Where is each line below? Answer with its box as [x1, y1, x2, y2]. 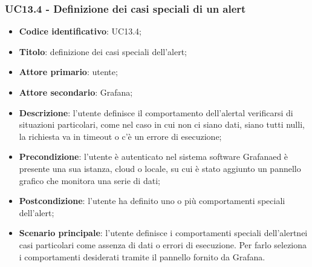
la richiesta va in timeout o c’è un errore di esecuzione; [19, 130, 222, 142]
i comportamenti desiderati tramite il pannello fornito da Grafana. [19, 250, 265, 263]
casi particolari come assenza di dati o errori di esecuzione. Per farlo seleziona [19, 238, 307, 251]
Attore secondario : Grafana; [19, 86, 133, 98]
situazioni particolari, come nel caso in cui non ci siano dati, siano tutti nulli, [19, 118, 305, 131]
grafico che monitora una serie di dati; [19, 174, 160, 186]
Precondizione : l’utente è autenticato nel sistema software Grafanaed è [19, 150, 288, 163]
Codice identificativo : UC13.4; [19, 25, 141, 38]
